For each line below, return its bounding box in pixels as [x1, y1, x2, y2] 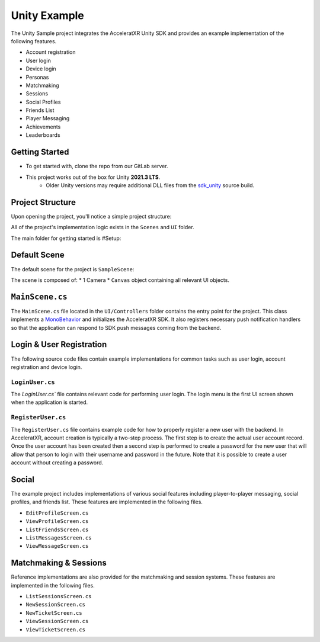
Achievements [25, 123, 61, 130]
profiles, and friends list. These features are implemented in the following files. [11, 498, 203, 506]
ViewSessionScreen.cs [25, 618, 89, 625]
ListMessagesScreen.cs [25, 534, 92, 541]
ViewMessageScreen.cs [25, 543, 89, 550]
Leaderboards [25, 131, 60, 139]
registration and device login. [11, 363, 82, 370]
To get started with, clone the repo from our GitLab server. [25, 163, 168, 170]
